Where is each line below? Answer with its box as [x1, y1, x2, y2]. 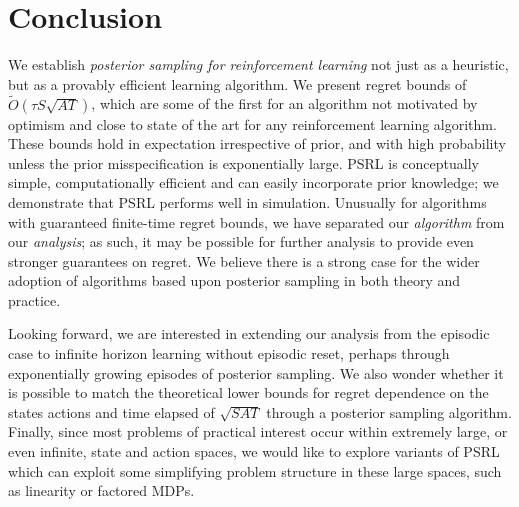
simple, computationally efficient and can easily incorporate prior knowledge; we [8, 172, 499, 193]
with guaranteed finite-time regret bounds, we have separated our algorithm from [8, 211, 505, 232]
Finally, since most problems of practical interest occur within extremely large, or [8, 421, 508, 442]
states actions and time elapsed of [8, 401, 215, 422]
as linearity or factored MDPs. [8, 480, 195, 501]
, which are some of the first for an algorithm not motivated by [91, 93, 478, 114]
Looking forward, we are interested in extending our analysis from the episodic [8, 323, 490, 344]
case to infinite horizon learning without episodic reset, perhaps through [8, 343, 450, 364]
